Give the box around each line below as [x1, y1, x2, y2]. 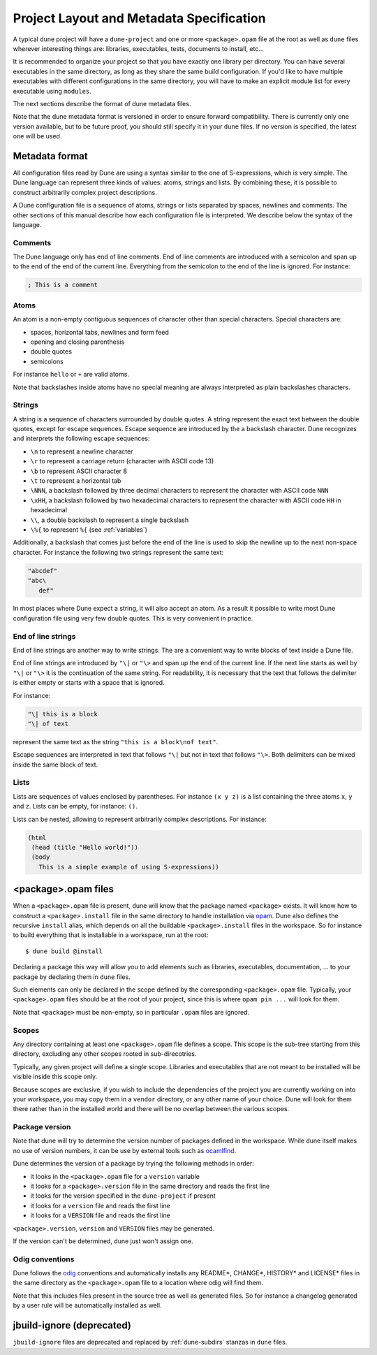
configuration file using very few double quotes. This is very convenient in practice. [13, 614, 253, 622]
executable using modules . [13, 87, 92, 95]
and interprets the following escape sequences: [13, 434, 150, 443]
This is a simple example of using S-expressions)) [38, 863, 219, 871]
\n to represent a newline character [30, 447, 133, 456]
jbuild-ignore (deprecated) [13, 1319, 132, 1331]
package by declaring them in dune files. [13, 972, 131, 981]
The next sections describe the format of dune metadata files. [13, 99, 191, 108]
